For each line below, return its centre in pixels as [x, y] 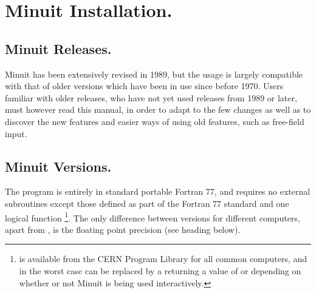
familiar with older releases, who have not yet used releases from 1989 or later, [151, 97]
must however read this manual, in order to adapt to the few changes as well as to [158, 109]
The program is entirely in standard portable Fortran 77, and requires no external [158, 191]
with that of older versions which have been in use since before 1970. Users [144, 86]
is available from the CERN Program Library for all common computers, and [163, 259]
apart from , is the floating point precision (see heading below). [123, 229]
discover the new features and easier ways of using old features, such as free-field [155, 121]
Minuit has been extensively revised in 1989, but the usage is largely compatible [154, 74]
